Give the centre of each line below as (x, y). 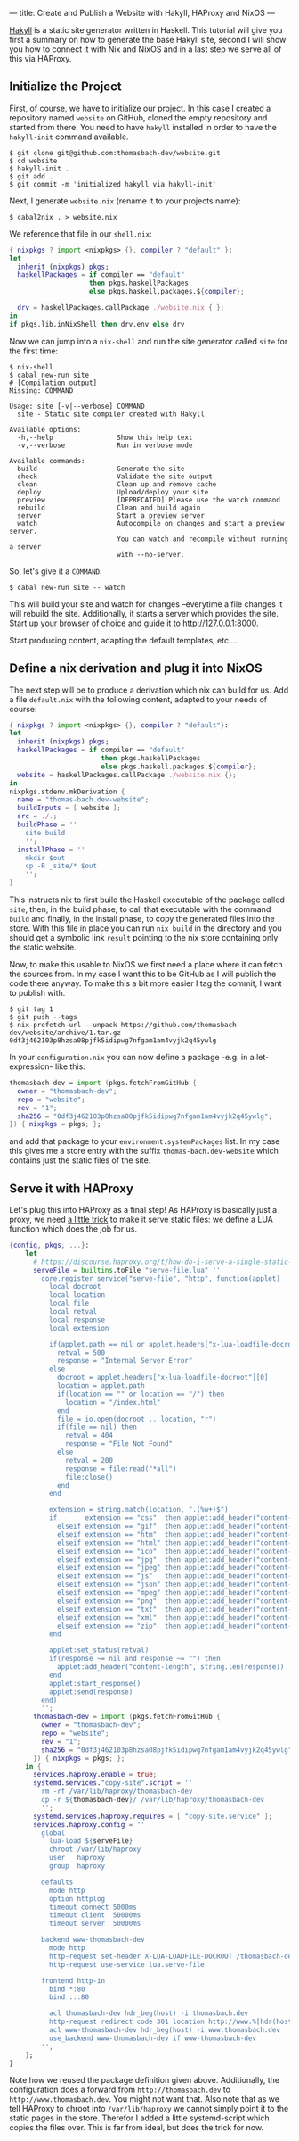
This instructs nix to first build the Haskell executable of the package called (147, 900)
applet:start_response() (95, 1683)
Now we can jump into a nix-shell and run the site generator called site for (149, 341)
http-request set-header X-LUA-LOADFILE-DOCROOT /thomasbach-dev (172, 1956)
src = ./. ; (37, 817)
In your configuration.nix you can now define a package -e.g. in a (132, 1057)
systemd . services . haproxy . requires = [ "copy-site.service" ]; (153, 1816)
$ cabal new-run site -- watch (67, 587)
